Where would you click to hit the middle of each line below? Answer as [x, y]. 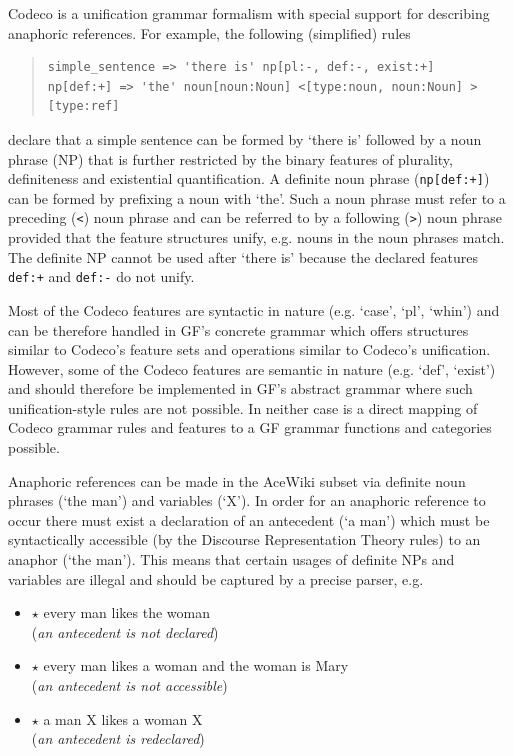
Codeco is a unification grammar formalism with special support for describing [249, 13]
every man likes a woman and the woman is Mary [196, 665]
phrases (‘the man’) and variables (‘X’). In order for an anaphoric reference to [247, 500]
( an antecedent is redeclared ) [118, 738]
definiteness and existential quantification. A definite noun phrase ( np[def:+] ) [249, 178]
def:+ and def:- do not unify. [101, 276]
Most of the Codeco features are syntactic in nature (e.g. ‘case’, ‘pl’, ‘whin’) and [254, 309]
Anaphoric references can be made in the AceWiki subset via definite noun [237, 480]
